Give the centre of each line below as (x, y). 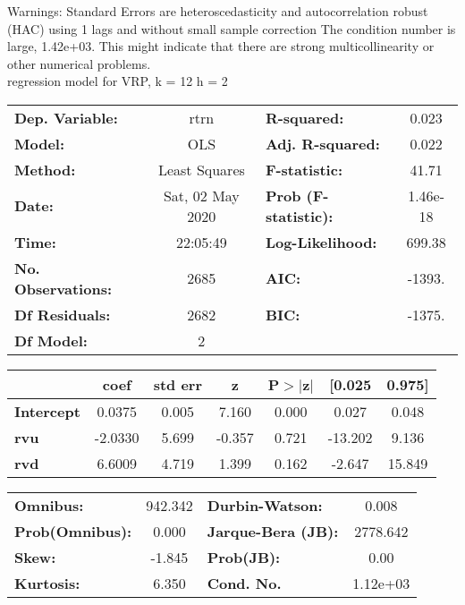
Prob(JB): (244, 557)
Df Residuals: (63, 314)
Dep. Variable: (66, 117)
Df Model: (51, 340)
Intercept (47, 411)
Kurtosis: (47, 583)
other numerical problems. (79, 63)
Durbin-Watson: (265, 505)
